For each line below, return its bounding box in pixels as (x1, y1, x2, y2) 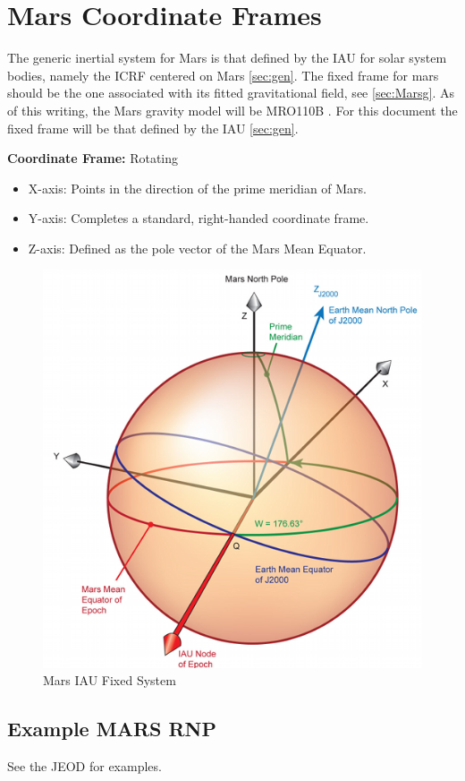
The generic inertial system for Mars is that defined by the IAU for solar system (7, 48, 447, 67)
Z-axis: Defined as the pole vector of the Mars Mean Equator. (28, 238, 367, 257)
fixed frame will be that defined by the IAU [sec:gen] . (7, 118, 299, 137)
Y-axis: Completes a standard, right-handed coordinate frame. (28, 209, 369, 227)
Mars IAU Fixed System (43, 671, 176, 690)
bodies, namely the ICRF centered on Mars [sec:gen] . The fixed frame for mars (7, 65, 439, 84)
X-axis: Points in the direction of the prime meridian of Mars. (28, 178, 368, 197)
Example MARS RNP (7, 715, 217, 742)
